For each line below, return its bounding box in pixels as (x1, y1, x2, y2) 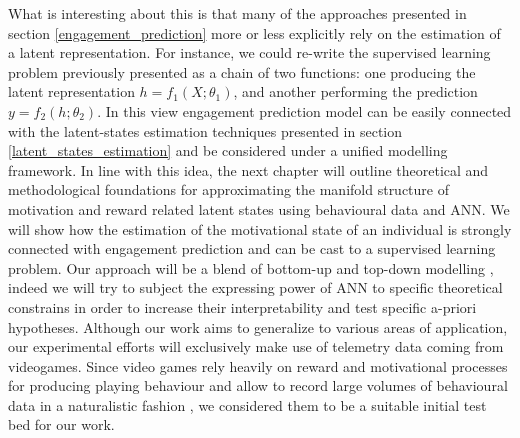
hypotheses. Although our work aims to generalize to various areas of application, (8, 316, 508, 337)
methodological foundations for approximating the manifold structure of (8, 179, 449, 200)
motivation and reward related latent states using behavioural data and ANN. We (8, 198, 510, 219)
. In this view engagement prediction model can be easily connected (97, 100, 512, 121)
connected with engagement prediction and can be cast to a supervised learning (8, 238, 496, 259)
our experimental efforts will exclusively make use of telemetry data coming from (8, 336, 504, 357)
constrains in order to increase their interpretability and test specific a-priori (8, 296, 477, 317)
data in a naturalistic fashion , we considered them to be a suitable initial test (8, 394, 487, 415)
